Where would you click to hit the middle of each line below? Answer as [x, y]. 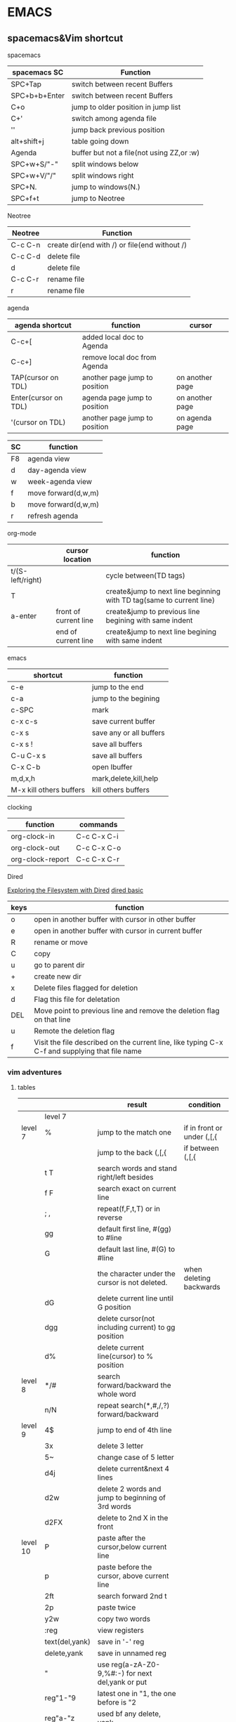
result [137, 1105]
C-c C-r [25, 279]
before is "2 [117, 1702]
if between [201, 1148]
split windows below [105, 164]
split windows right [103, 175]
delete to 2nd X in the [133, 1518]
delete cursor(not [126, 1319]
